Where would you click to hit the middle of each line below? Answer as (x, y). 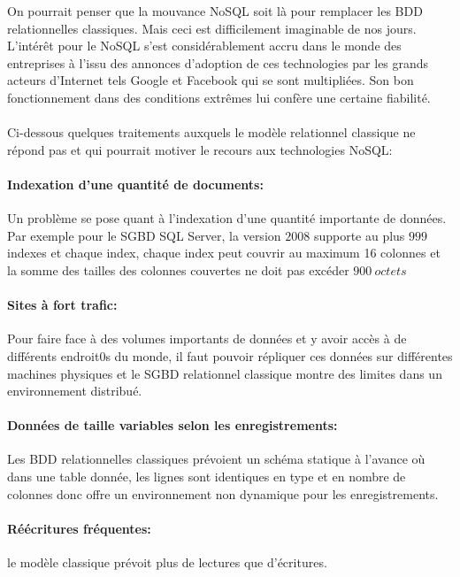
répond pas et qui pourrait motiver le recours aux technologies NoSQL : (200, 149)
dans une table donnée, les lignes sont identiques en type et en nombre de (207, 477)
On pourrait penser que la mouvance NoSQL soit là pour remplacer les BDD (215, 11)
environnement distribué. (75, 391)
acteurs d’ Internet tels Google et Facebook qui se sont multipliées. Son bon (211, 80)
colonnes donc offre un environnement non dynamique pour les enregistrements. (223, 493)
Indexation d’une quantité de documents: (135, 184)
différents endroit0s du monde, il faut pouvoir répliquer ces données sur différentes (230, 355)
